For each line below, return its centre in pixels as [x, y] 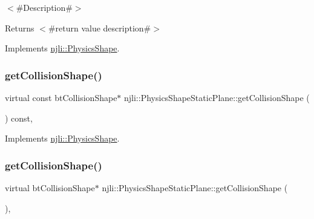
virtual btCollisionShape [50, 188]
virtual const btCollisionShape [61, 97]
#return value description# [100, 28]
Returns [20, 28]
